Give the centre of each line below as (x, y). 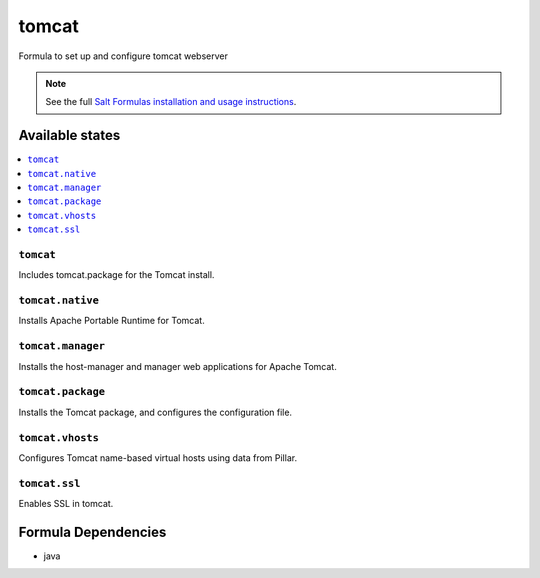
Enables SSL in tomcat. (66, 504)
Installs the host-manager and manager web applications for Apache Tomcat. (177, 366)
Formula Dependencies (92, 531)
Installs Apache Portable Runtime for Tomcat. (111, 321)
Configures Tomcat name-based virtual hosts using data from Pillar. (158, 457)
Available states (69, 135)
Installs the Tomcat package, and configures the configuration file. (155, 412)
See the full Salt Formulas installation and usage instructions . (171, 102)
